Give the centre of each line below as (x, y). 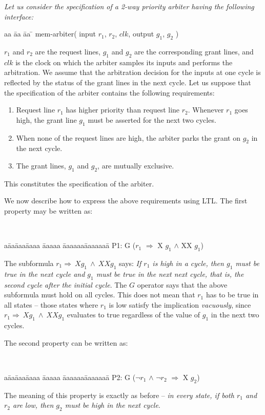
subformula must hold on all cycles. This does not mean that (100, 295)
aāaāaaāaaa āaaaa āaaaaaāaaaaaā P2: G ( (70, 377)
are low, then (33, 405)
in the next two (235, 315)
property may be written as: (48, 210)
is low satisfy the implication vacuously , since (180, 304)
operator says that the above (182, 284)
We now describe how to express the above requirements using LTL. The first (126, 201)
